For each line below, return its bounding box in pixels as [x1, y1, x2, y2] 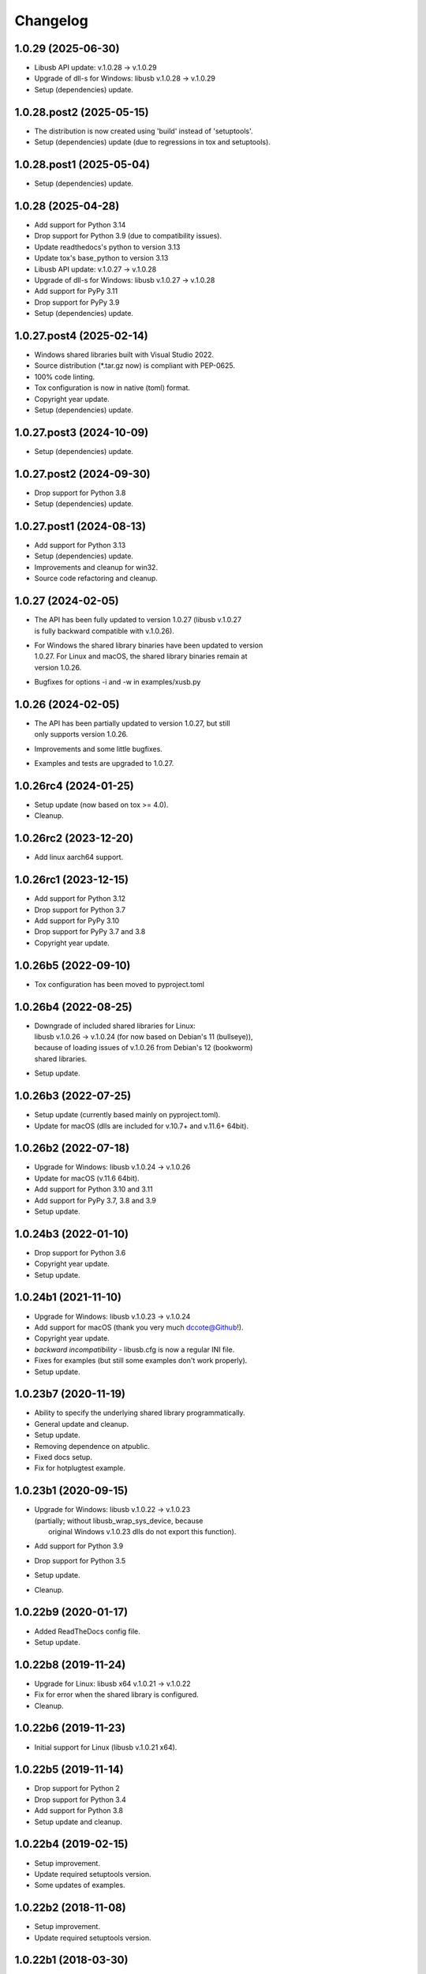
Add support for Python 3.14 [34, 220, 126, 229]
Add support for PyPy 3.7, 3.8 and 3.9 [34, 1195, 157, 1205]
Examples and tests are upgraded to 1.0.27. [34, 759, 174, 768]
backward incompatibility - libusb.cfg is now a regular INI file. [34, 1345, 235, 1354]
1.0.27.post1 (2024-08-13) [14, 520, 146, 533]
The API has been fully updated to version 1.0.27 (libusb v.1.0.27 [34, 615, 242, 625]
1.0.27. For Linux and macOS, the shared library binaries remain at [34, 651, 248, 661]
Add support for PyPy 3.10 [34, 916, 120, 925]
